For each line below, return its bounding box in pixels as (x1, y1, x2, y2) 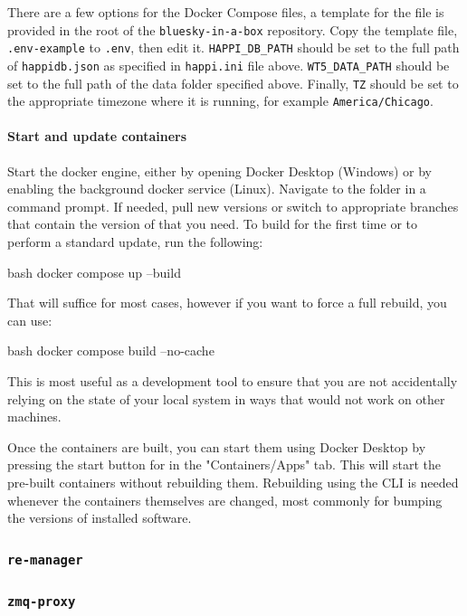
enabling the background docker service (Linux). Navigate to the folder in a (7, 179, 426, 198)
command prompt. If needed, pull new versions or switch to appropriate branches (7, 196, 459, 215)
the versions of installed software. (7, 508, 192, 527)
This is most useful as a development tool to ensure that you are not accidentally (7, 372, 458, 391)
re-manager (7, 552, 83, 567)
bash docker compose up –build (7, 262, 181, 281)
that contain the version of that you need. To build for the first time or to (7, 214, 417, 233)
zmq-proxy (7, 594, 76, 610)
